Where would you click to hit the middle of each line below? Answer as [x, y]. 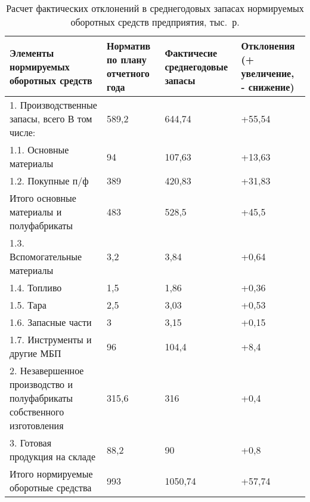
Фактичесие [191, 53]
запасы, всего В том [51, 118]
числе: [23, 132]
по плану [127, 59]
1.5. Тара [28, 305]
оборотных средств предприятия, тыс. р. [155, 22]
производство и [41, 384]
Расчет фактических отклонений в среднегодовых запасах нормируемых [155, 8]
